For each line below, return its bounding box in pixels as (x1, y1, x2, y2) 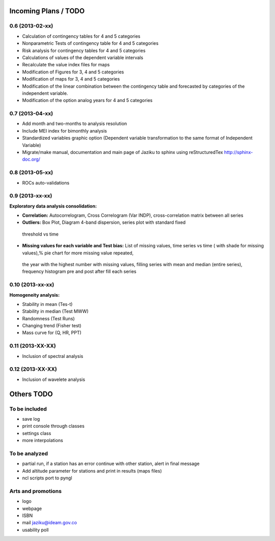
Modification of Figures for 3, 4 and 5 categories (22, 69, 124, 75)
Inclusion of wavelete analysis (22, 376, 86, 382)
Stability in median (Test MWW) (22, 308, 89, 315)
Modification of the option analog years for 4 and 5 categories (22, 97, 153, 104)
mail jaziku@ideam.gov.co (22, 520, 77, 526)
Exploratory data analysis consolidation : (9, 203, 97, 209)
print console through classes (22, 423, 85, 429)
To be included (9, 405, 47, 413)
